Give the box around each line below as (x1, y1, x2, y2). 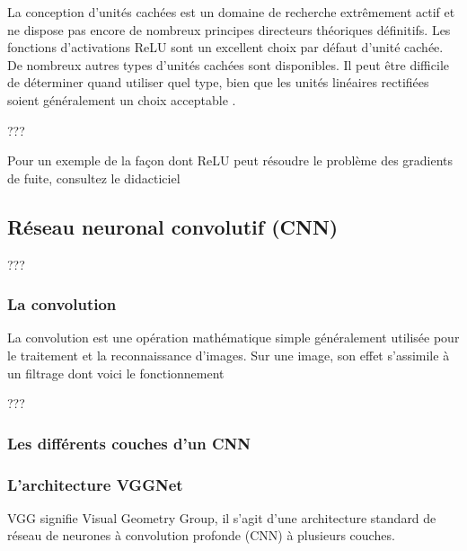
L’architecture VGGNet (7, 473, 183, 495)
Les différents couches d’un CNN (7, 431, 251, 454)
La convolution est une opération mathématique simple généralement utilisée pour (7, 328, 460, 347)
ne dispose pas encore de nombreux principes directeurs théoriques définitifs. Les (7, 20, 451, 39)
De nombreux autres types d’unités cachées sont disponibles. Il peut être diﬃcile (7, 55, 449, 74)
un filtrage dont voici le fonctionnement (7, 363, 225, 382)
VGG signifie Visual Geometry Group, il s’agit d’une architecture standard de (7, 508, 436, 527)
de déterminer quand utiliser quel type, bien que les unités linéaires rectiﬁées (7, 73, 429, 92)
